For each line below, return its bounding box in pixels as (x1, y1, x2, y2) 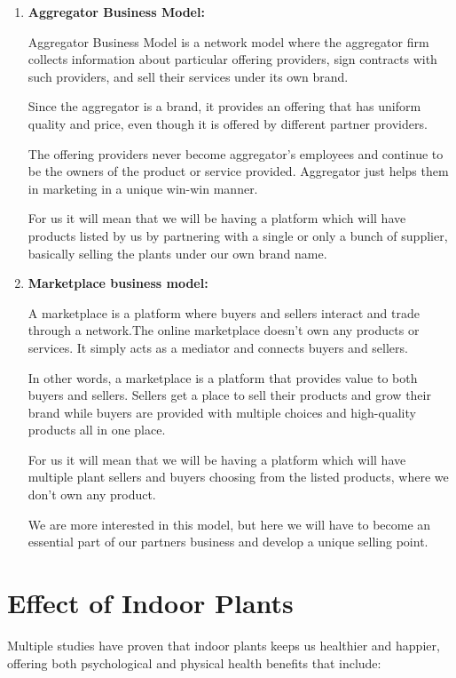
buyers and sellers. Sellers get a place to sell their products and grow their (28, 386, 431, 404)
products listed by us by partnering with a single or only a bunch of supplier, (28, 226, 448, 244)
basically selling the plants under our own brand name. (28, 243, 327, 262)
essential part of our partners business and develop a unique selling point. (28, 532, 428, 551)
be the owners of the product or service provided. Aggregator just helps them (28, 162, 449, 180)
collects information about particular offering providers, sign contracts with (28, 50, 437, 68)
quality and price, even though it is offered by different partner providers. (28, 114, 428, 132)
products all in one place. (28, 420, 166, 439)
